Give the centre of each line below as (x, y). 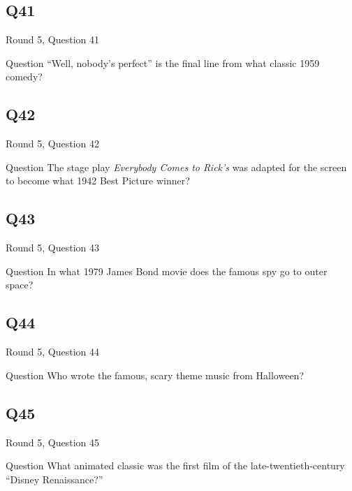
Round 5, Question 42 (53, 144)
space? (20, 285)
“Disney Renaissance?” (54, 479)
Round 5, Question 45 (53, 442)
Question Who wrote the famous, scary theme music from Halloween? (155, 375)
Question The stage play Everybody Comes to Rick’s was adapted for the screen (176, 167)
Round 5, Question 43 (53, 248)
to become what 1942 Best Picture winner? (98, 181)
